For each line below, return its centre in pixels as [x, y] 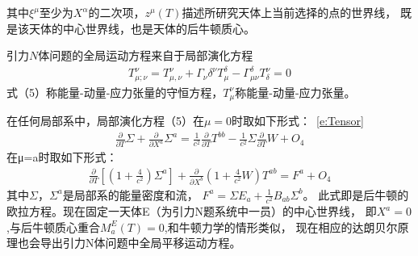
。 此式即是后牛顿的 [356, 194]
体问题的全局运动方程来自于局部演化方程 [146, 55]
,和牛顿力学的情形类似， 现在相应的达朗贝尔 [281, 227]
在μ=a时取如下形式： [62, 157]
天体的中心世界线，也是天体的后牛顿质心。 [142, 28]
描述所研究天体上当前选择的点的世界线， [289, 12]
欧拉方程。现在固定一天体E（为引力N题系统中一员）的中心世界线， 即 [192, 211]
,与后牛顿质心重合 [53, 227]
